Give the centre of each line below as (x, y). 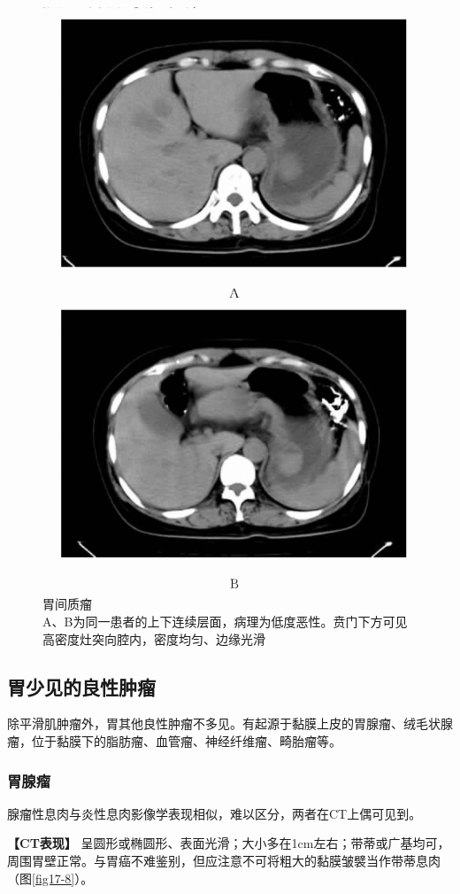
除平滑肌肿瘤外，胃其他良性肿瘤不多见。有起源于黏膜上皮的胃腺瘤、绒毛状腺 (230, 723)
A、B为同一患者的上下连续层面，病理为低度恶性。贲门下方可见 (225, 622)
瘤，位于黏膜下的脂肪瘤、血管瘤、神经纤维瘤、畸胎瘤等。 (174, 741)
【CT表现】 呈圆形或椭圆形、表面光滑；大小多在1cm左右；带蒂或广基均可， (229, 843)
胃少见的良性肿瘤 (81, 686)
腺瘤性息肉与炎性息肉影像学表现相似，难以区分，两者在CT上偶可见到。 (215, 813)
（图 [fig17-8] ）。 (50, 878)
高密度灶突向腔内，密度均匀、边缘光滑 (154, 638)
